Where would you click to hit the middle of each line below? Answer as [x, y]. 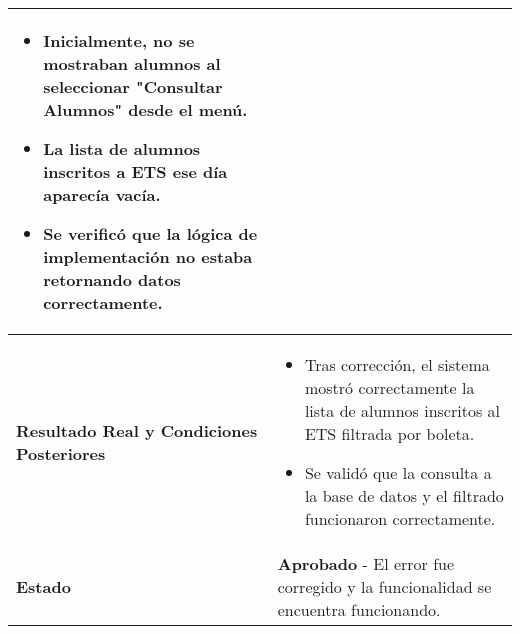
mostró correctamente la [389, 387]
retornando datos [112, 279]
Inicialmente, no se [119, 40]
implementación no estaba [148, 256]
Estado [43, 586]
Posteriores [61, 453]
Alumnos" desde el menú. [145, 109]
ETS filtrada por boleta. [389, 433]
